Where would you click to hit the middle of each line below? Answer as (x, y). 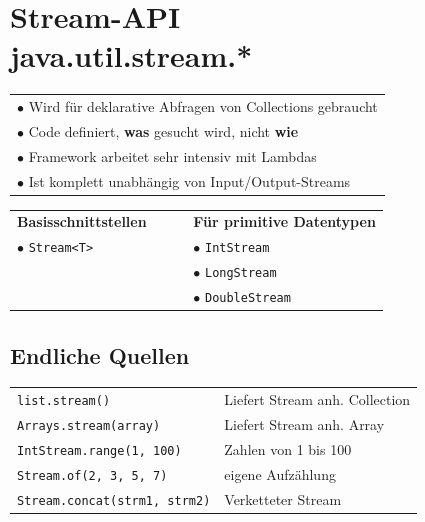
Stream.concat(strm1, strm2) (114, 500)
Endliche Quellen (100, 354)
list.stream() (64, 401)
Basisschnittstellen (82, 221)
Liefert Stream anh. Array (304, 424)
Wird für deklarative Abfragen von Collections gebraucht (203, 106)
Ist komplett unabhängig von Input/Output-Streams (189, 180)
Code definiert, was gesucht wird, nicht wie (163, 130)
